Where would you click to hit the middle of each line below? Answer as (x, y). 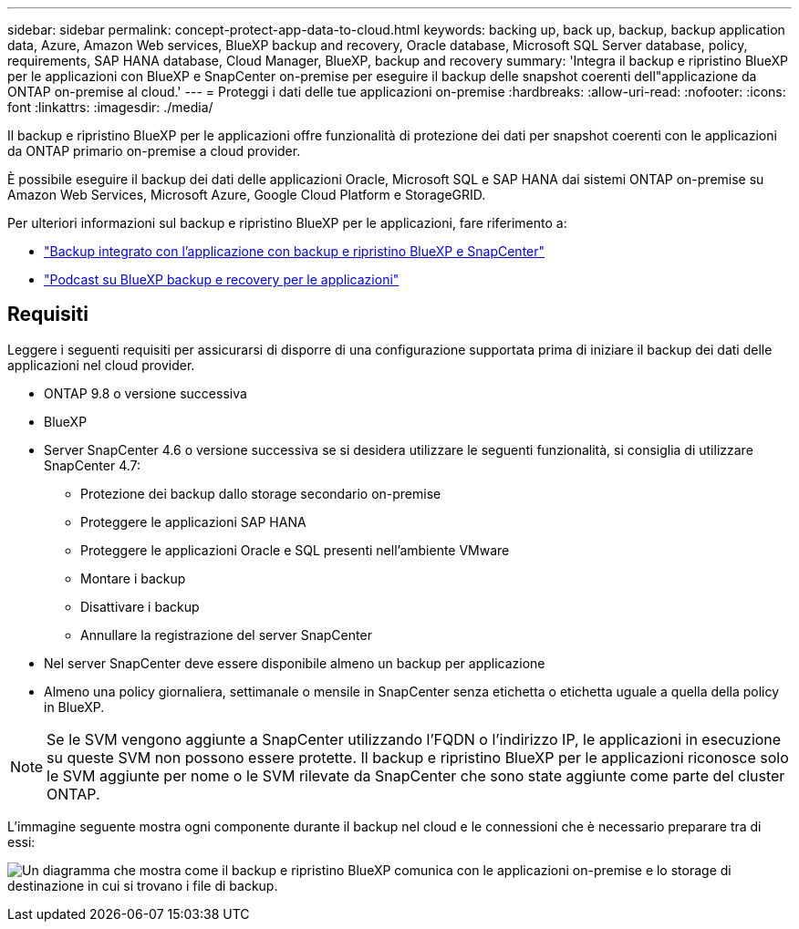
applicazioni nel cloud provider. (101, 365)
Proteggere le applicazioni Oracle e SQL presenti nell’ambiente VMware (295, 550)
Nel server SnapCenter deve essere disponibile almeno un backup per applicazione (295, 663)
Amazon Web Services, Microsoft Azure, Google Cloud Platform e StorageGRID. (247, 195)
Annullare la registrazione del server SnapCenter (226, 635)
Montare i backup (133, 578)
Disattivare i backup (140, 606)
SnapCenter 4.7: (93, 465)
